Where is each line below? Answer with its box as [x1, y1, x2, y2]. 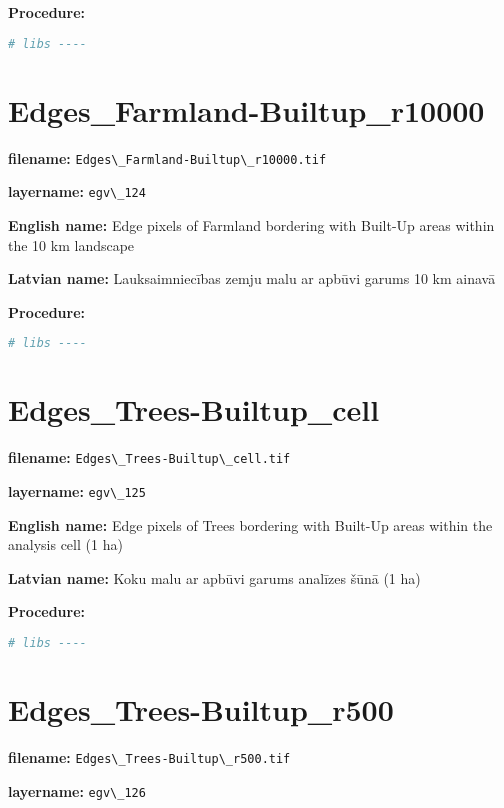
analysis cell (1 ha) [8, 534, 123, 555]
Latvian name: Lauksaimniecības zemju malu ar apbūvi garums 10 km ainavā [8, 268, 496, 289]
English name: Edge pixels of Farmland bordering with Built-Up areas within [8, 214, 495, 235]
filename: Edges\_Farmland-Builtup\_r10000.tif [8, 147, 327, 168]
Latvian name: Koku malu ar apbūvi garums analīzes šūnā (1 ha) [8, 567, 421, 588]
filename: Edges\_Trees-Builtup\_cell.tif [8, 447, 291, 468]
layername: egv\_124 [8, 181, 146, 202]
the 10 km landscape [8, 234, 135, 255]
